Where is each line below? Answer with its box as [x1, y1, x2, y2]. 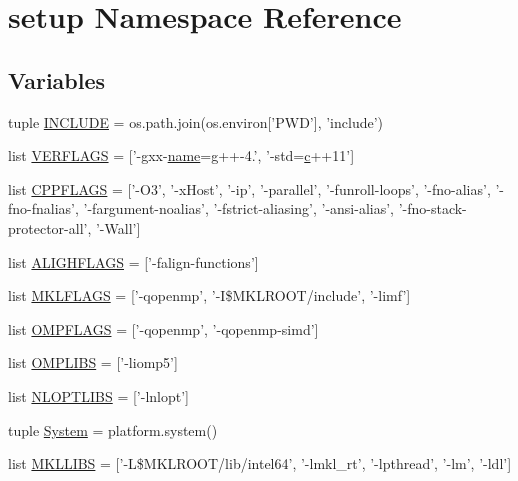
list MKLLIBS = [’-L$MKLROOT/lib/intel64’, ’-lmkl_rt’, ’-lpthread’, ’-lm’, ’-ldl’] [8, 453, 512, 474]
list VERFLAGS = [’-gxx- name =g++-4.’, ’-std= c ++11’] [8, 145, 355, 166]
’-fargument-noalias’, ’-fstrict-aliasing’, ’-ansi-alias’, [83, 198, 394, 219]
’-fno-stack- [398, 198, 467, 219]
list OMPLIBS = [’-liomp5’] [8, 352, 178, 373]
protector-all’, [8, 217, 92, 238]
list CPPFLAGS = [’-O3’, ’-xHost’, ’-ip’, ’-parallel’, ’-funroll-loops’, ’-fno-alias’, [8, 178, 491, 199]
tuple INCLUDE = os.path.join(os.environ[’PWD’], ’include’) [8, 111, 384, 132]
